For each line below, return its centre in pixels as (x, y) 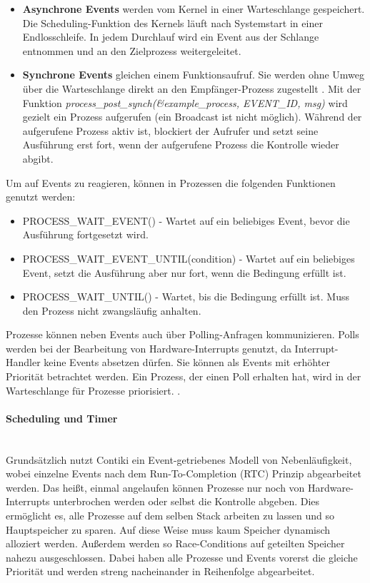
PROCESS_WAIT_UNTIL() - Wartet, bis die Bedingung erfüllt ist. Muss (186, 296)
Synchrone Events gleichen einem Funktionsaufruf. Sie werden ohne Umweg (194, 75)
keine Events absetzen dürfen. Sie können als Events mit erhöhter (187, 362)
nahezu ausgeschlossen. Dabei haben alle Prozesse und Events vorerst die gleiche (182, 557)
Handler (23, 362)
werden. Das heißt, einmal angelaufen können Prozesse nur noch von (155, 487)
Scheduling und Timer (62, 418)
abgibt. (38, 158)
